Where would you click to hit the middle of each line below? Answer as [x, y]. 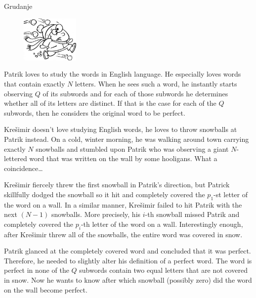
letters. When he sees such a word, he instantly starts [156, 83]
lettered [16, 158]
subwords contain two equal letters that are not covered [163, 270]
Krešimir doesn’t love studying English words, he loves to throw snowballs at [121, 129]
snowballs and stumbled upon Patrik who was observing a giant [132, 149]
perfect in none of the [37, 270]
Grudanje [18, 6]
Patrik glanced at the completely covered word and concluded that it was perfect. [128, 251]
